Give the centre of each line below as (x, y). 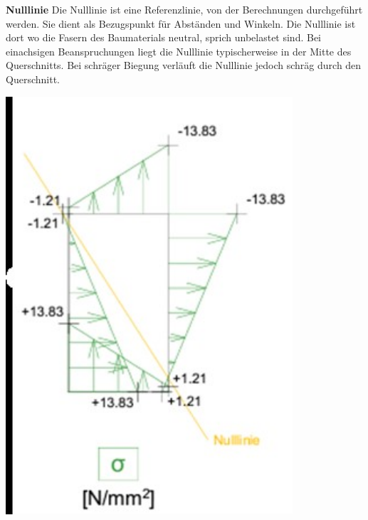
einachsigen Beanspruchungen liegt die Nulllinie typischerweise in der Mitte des (179, 51)
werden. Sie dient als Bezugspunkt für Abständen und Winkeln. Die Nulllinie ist (181, 23)
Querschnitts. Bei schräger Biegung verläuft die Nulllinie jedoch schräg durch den (184, 65)
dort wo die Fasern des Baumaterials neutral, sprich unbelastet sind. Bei (164, 37)
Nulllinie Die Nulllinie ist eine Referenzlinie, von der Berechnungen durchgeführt (184, 9)
